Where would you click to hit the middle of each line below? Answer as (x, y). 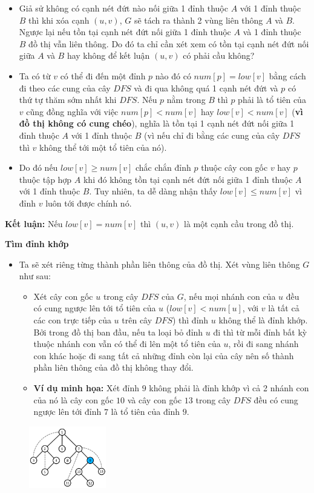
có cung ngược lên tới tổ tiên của (95, 308)
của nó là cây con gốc (74, 399)
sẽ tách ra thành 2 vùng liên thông (198, 20)
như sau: (35, 276)
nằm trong (186, 100)
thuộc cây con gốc (234, 167)
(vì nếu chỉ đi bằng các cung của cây (212, 135)
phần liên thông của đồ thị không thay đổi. (113, 367)
